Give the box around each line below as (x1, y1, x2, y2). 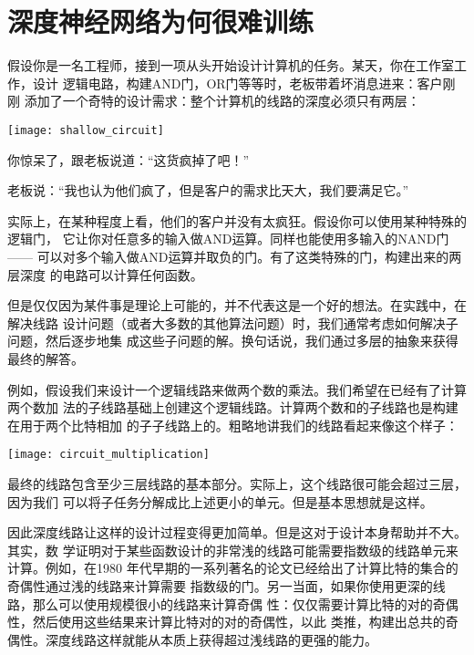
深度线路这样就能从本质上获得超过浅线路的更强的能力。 (45, 629, 377, 649)
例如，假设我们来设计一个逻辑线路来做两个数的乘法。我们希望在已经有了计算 (7, 379, 467, 399)
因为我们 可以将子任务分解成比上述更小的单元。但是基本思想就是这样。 (7, 492, 433, 511)
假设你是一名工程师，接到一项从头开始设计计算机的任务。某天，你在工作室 (7, 56, 454, 75)
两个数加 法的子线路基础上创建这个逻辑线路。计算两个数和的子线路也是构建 (7, 398, 459, 417)
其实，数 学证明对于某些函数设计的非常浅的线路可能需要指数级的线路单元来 (7, 540, 459, 559)
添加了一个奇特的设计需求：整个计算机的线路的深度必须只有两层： (24, 91, 420, 110)
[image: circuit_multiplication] (7, 448, 210, 462)
